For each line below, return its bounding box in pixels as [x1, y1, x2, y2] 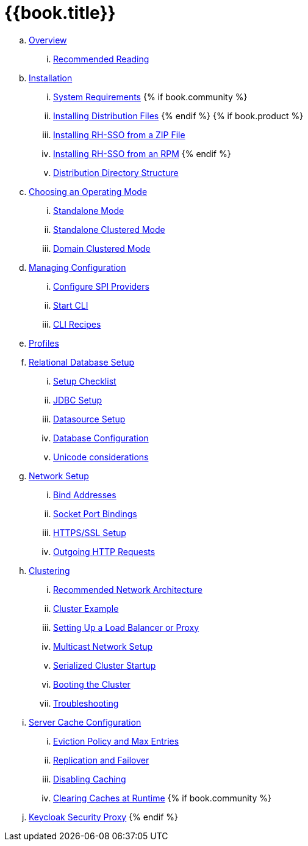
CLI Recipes [53, 318, 101, 329]
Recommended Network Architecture [53, 584, 202, 595]
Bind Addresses [53, 489, 116, 500]
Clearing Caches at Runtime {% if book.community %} [53, 792, 271, 803]
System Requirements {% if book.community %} [53, 91, 248, 102]
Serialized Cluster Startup [53, 660, 156, 671]
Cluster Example [53, 603, 119, 614]
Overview [29, 34, 67, 45]
